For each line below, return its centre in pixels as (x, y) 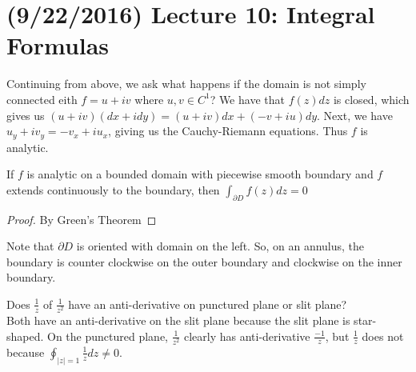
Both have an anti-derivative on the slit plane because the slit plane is (178, 320)
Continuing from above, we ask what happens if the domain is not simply (186, 84)
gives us (26, 115)
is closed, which (371, 99)
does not (383, 336)
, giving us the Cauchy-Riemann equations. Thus (228, 131)
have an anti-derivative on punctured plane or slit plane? (208, 304)
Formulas (58, 45)
